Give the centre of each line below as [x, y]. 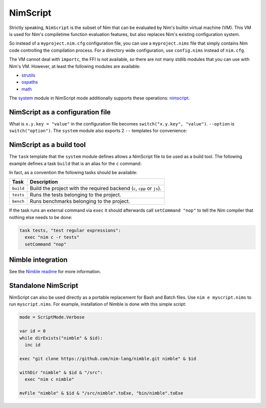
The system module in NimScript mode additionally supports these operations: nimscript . [99, 98]
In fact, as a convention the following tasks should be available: [73, 173]
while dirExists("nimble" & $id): [61, 338]
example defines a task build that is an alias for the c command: [75, 163]
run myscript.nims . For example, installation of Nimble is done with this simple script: [98, 304]
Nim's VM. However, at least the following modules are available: [75, 66]
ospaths [30, 82]
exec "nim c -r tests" [52, 237]
